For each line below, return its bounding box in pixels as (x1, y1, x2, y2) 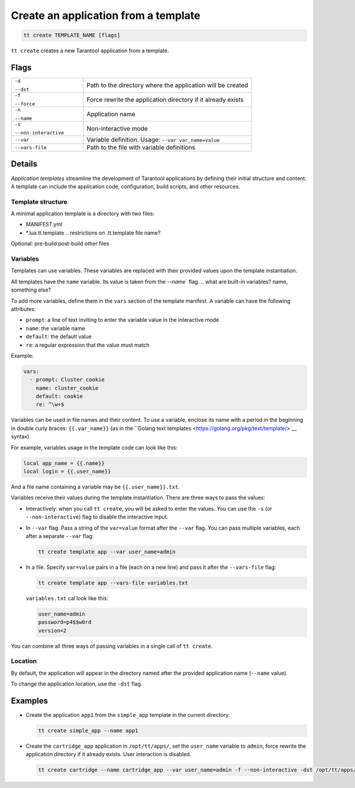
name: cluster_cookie (35, 385, 99, 391)
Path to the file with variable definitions (86, 143, 195, 152)
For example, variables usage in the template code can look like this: (11, 444, 177, 451)
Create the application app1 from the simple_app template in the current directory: (25, 712, 230, 719)
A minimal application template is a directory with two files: (11, 210, 155, 217)
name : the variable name (25, 325, 85, 332)
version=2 (38, 627, 67, 634)
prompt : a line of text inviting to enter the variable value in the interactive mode (25, 316, 220, 323)
